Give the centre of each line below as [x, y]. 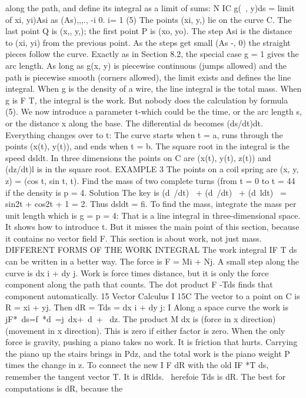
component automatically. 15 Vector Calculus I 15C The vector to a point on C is [153, 295]
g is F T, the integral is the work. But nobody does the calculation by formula [147, 100]
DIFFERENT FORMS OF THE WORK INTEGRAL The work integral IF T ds [151, 250]
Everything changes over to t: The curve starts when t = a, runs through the [144, 134]
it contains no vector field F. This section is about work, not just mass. [134, 238]
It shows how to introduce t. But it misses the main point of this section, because [152, 227]
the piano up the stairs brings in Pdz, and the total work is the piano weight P [148, 353]
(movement [25, 330]
